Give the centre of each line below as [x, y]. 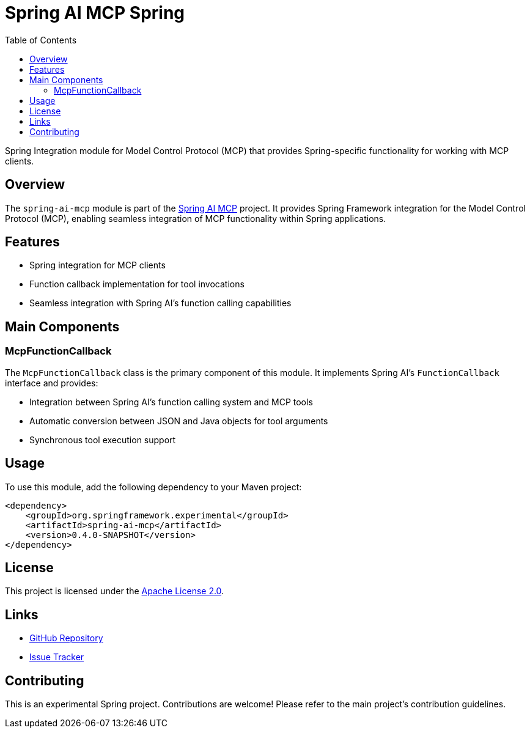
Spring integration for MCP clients [98, 265]
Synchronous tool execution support [103, 440]
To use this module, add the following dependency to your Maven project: [153, 487]
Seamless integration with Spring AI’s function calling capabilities [160, 303]
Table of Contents [41, 40]
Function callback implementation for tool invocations [137, 284]
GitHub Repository [66, 638]
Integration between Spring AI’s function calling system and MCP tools [171, 402]
